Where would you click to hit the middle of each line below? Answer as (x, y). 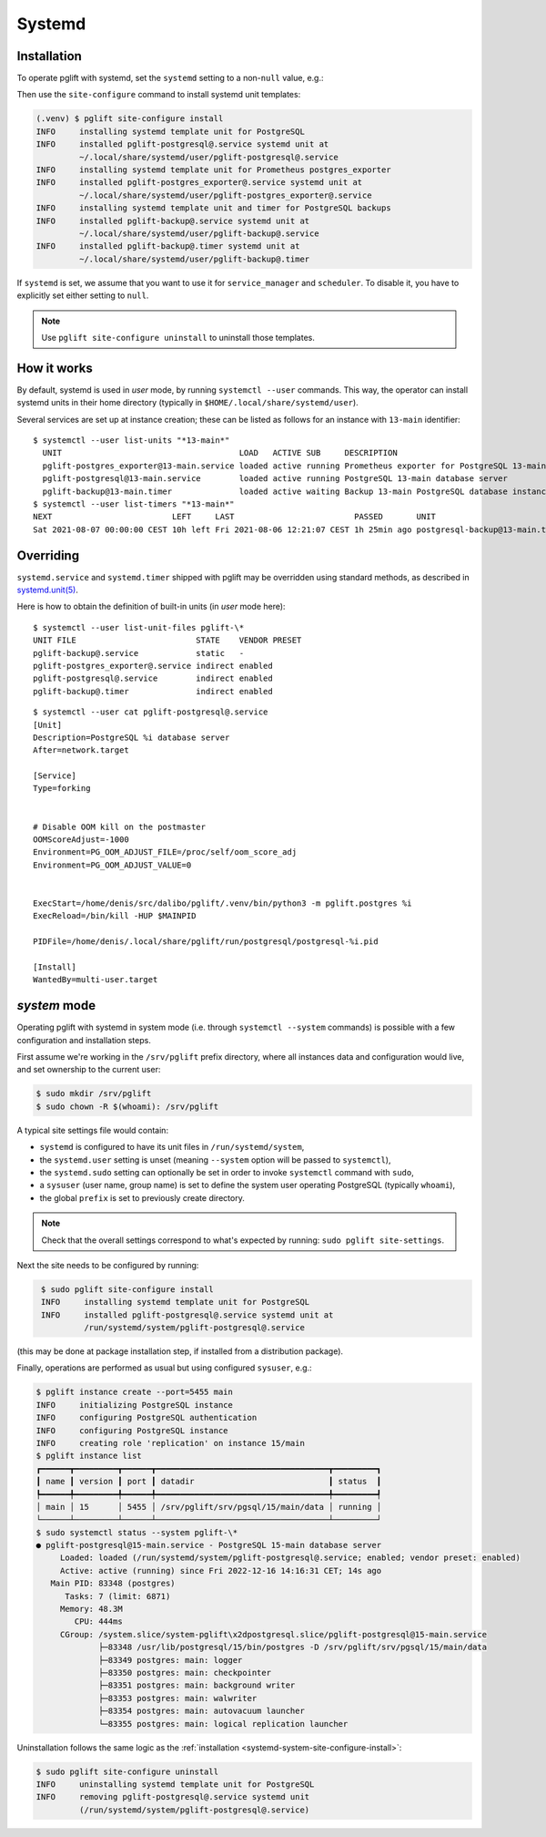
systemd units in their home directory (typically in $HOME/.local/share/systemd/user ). (187, 403)
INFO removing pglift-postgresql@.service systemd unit (173, 1797)
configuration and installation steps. (84, 1040)
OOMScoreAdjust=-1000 (81, 840)
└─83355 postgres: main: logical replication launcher (223, 1724)
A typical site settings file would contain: (92, 1130)
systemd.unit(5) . (48, 590)
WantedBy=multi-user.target (96, 980)
